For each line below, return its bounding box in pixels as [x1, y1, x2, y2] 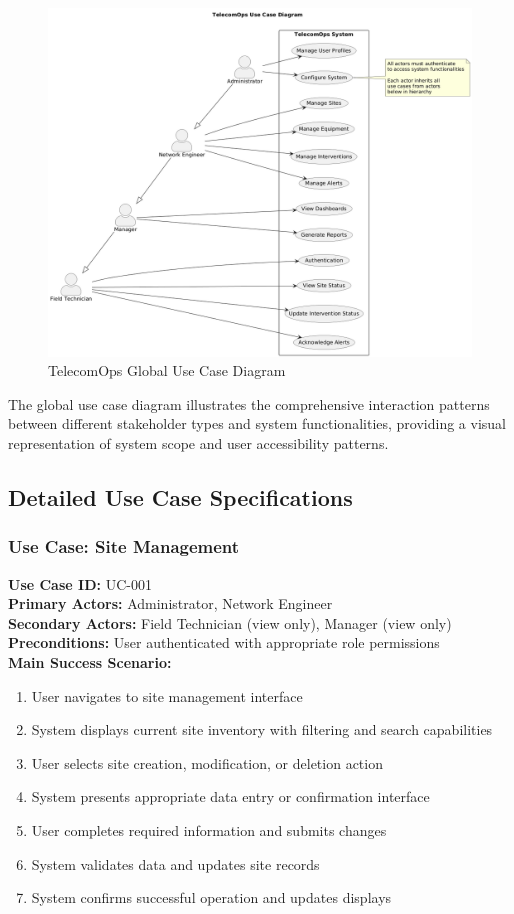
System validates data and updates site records [31, 853, 320, 874]
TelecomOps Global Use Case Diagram [48, 360, 286, 381]
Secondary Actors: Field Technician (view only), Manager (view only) [8, 612, 452, 633]
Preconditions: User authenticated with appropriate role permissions [8, 632, 440, 653]
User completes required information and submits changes [31, 819, 387, 840]
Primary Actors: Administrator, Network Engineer [8, 593, 333, 614]
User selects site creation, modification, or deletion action [31, 752, 383, 773]
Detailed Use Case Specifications [8, 482, 353, 512]
